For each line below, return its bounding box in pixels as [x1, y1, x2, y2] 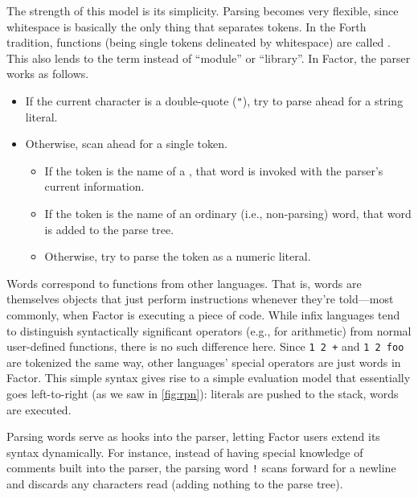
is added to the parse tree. [44, 220, 174, 237]
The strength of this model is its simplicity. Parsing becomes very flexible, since [6, 2, 399, 19]
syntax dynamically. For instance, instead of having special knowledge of [6, 443, 363, 460]
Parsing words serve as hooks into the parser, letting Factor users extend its [6, 428, 380, 445]
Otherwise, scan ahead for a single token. [25, 135, 227, 152]
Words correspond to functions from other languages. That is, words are [6, 274, 362, 291]
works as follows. [6, 65, 89, 82]
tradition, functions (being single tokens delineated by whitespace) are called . [6, 34, 391, 51]
